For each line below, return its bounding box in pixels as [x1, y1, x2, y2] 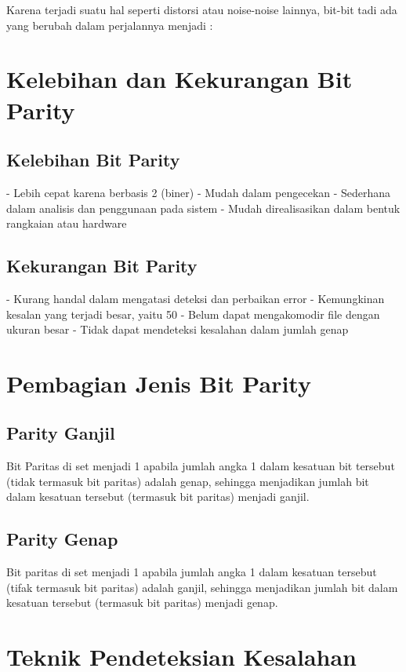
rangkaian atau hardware [6, 215, 127, 232]
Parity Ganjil [6, 421, 115, 445]
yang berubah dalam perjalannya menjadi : [6, 16, 213, 33]
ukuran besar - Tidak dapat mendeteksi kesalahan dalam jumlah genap [6, 321, 349, 338]
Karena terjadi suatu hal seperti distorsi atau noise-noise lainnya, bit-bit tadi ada [6, 2, 397, 17]
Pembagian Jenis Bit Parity [6, 367, 311, 399]
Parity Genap [6, 527, 118, 551]
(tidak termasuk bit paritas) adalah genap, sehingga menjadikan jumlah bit [6, 473, 369, 489]
